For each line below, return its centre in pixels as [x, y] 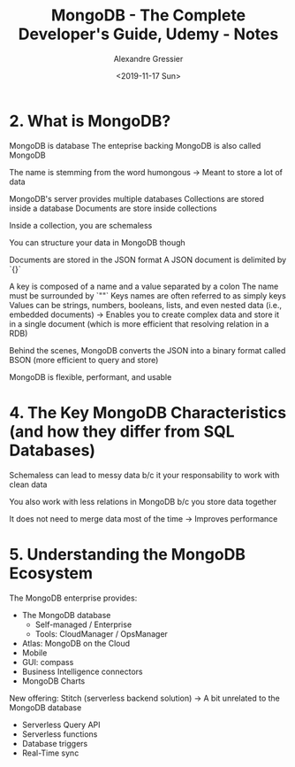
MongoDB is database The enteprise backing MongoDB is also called [135, 145]
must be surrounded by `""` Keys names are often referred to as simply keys [148, 295]
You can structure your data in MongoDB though [97, 242]
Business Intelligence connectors [82, 671]
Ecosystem [51, 573]
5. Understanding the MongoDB [127, 554]
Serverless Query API [61, 724]
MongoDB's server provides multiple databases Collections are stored [137, 198]
